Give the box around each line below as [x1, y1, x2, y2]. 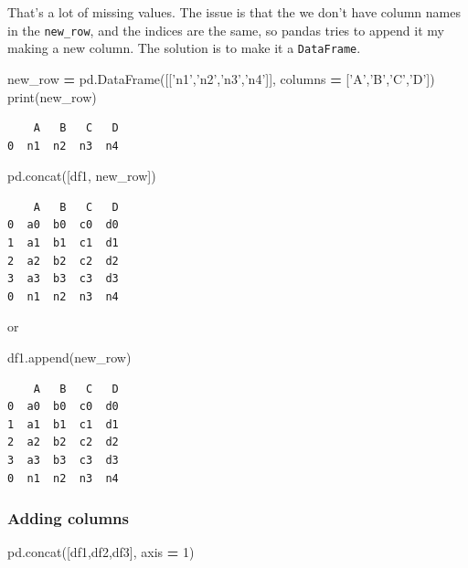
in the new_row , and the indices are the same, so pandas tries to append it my [7, 20, 444, 39]
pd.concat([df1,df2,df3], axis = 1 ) [7, 542, 195, 562]
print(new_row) [7, 87, 97, 106]
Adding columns [7, 507, 129, 530]
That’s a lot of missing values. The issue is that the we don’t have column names [7, 3, 461, 21]
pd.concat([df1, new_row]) [7, 166, 156, 185]
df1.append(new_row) [7, 348, 132, 367]
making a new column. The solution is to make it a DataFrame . [7, 38, 361, 58]
